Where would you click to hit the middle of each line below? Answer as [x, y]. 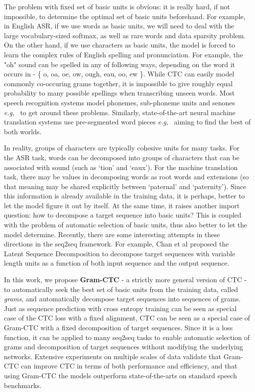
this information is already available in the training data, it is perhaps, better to [125, 196]
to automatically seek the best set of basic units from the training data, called [121, 289]
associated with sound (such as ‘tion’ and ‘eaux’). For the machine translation [121, 167]
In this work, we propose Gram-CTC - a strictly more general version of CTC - [125, 280]
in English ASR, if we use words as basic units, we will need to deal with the [119, 26]
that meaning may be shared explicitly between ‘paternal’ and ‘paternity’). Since [125, 186]
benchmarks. [23, 385]
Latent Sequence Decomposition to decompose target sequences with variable [120, 253]
